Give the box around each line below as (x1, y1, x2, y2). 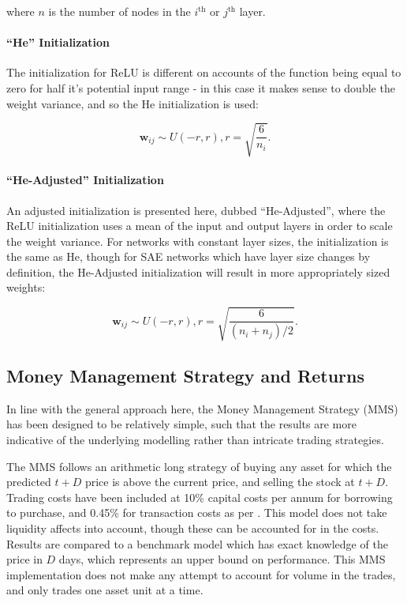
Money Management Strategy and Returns (6, 364, 364, 388)
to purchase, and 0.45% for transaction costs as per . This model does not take (6, 504, 387, 521)
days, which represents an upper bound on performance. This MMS (58, 551, 386, 567)
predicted (6, 473, 51, 490)
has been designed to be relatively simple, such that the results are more (6, 416, 357, 432)
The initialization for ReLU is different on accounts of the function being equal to (6, 64, 401, 81)
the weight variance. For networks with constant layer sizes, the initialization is (6, 232, 389, 249)
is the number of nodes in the (48, 3, 191, 19)
